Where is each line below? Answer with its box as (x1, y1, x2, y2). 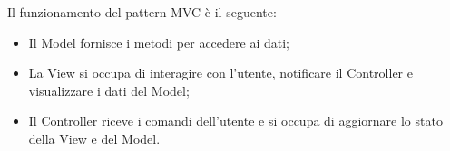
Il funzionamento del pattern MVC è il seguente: (7, 3, 277, 21)
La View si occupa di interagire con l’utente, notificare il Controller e (28, 63, 413, 82)
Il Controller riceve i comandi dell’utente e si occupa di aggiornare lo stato (28, 111, 443, 130)
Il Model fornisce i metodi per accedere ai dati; (28, 33, 289, 52)
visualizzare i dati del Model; (28, 80, 190, 99)
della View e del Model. (28, 128, 161, 147)
